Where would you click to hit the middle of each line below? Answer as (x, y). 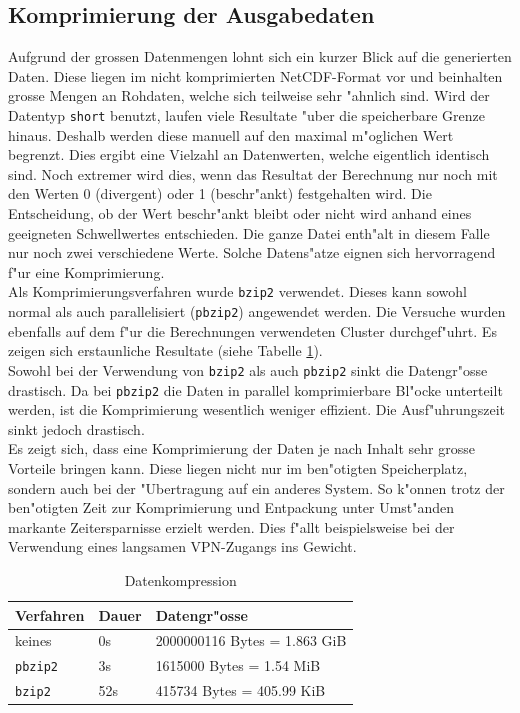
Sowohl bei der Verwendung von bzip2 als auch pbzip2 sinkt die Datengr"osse (248, 369)
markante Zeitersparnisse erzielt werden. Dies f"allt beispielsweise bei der (231, 526)
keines (33, 640)
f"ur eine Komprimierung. (86, 271)
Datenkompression (180, 579)
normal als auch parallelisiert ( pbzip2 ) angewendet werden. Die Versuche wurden (257, 311)
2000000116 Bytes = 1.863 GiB (251, 640)
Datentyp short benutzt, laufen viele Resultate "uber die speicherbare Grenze (247, 114)
